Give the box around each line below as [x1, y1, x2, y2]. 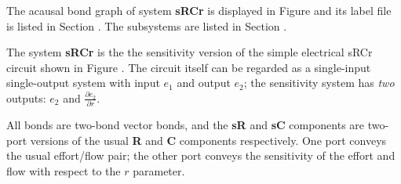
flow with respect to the [6, 163, 121, 179]
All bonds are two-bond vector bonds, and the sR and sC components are [6, 117, 365, 133]
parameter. [133, 163, 185, 179]
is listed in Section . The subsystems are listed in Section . [6, 17, 287, 34]
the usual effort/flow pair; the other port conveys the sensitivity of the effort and [6, 147, 396, 164]
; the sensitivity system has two [243, 74, 395, 91]
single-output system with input [6, 74, 160, 91]
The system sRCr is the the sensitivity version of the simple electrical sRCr [6, 44, 373, 60]
